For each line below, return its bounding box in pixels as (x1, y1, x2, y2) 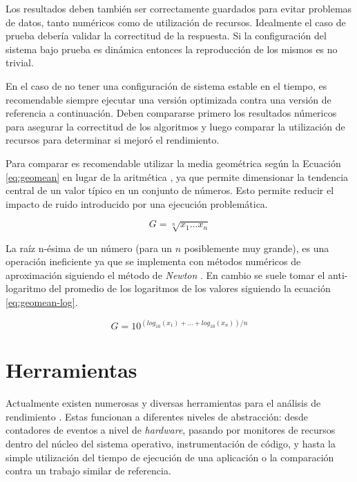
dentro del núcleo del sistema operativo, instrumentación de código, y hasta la (6, 436, 336, 451)
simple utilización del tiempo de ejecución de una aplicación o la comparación (6, 450, 334, 464)
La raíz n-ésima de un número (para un (6, 240, 173, 255)
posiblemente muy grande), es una (184, 240, 329, 255)
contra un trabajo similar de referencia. (6, 463, 171, 478)
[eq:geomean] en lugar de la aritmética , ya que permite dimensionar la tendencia (6, 169, 349, 184)
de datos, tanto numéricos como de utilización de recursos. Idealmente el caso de (6, 15, 346, 29)
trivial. (6, 55, 34, 70)
